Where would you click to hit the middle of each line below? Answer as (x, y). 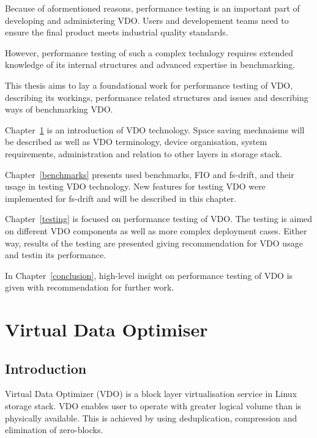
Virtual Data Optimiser (106, 329)
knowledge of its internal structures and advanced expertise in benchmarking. (150, 65)
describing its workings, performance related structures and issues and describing (157, 97)
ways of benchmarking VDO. (59, 109)
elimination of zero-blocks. (54, 430)
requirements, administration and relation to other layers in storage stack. (144, 153)
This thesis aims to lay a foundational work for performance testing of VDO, (149, 85)
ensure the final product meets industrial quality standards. (117, 32)
